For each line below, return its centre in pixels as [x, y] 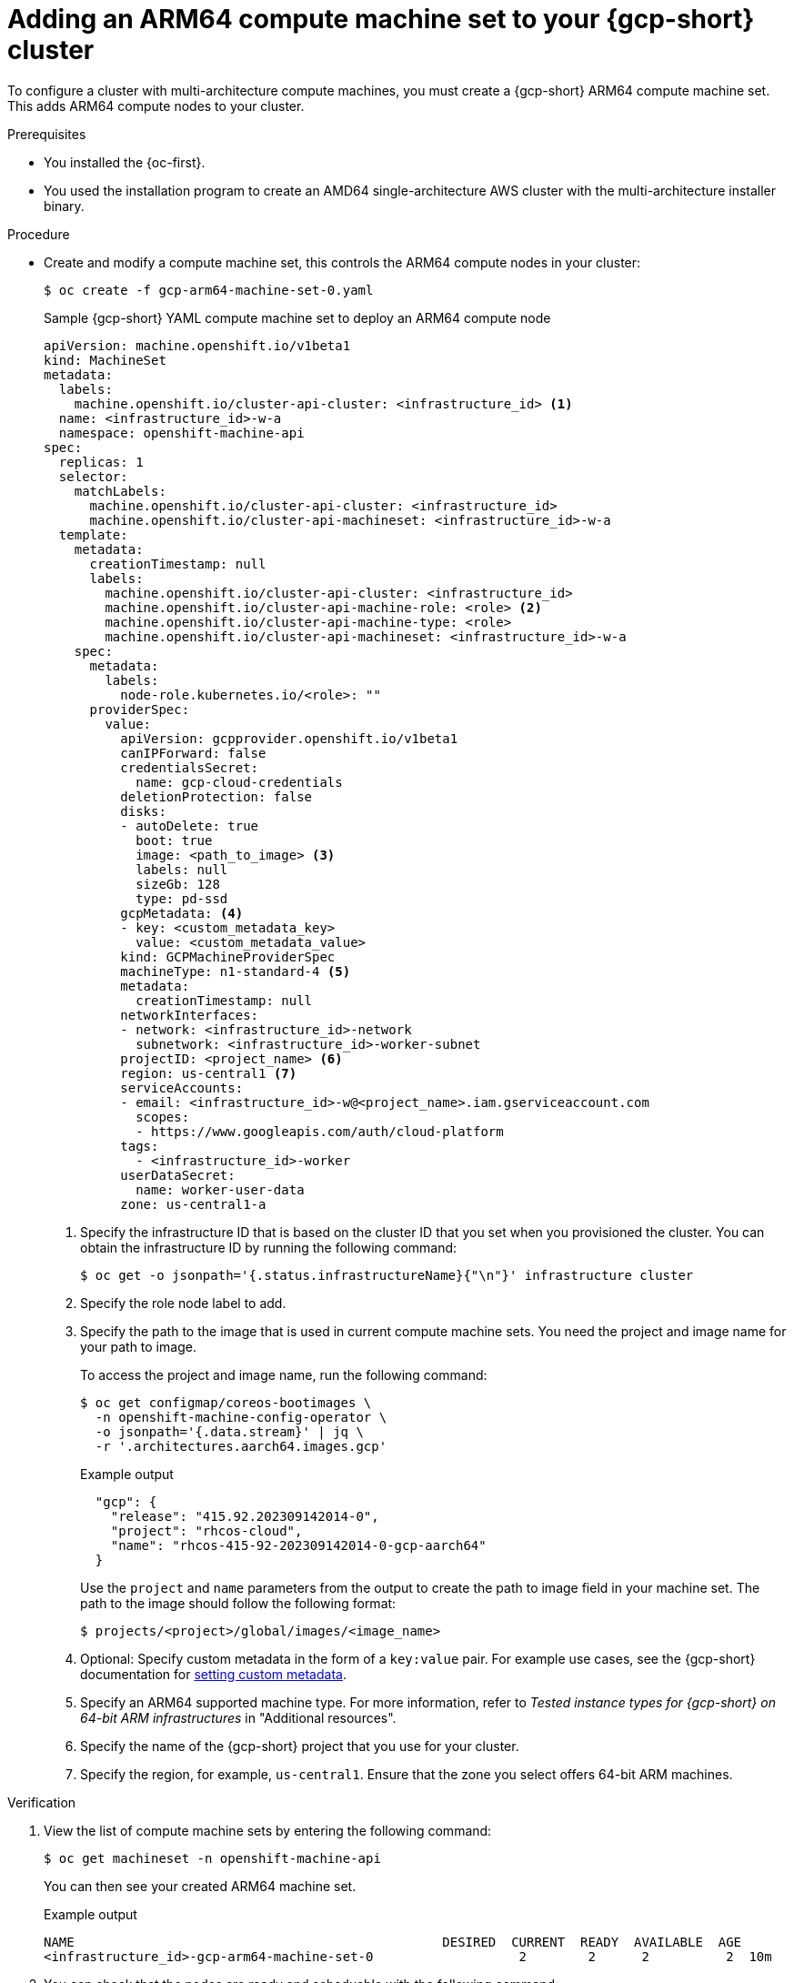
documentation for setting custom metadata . [213, 1674]
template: [93, 534]
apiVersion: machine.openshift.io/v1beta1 [197, 345]
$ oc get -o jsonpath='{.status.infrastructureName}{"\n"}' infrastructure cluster [387, 1275]
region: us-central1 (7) [209, 1073]
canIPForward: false [193, 753]
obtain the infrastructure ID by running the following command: [269, 1247]
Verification [42, 1802]
